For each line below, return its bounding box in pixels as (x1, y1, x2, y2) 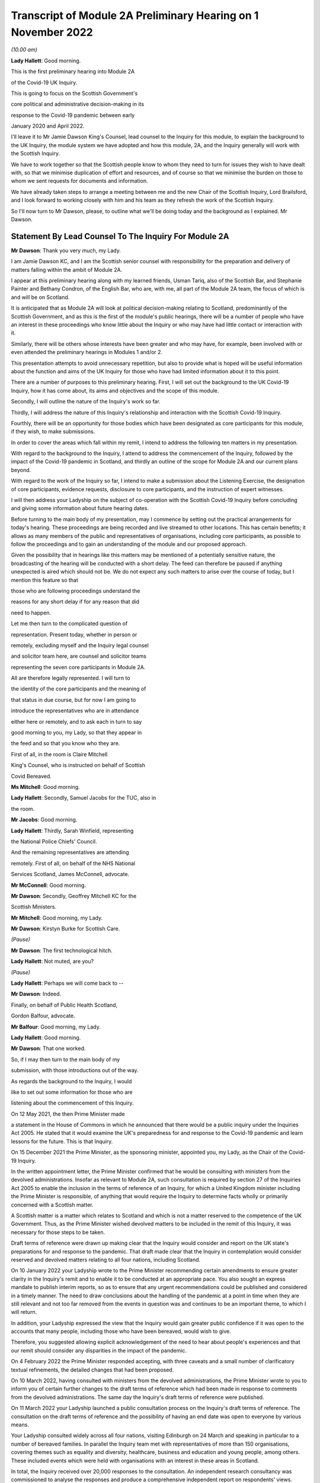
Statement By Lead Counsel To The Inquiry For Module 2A (11, 231, 229, 241)
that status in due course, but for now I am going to (11, 696, 136, 703)
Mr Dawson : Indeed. (11, 991, 62, 998)
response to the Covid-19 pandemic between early (11, 112, 135, 119)
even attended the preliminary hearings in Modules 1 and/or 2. (11, 349, 163, 356)
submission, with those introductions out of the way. (11, 1067, 139, 1074)
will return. (11, 1309, 37, 1316)
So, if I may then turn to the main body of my (11, 1056, 120, 1063)
